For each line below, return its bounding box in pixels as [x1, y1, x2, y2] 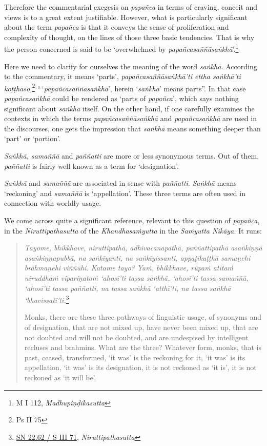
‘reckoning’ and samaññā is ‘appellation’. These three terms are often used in [4, 187, 245, 198]
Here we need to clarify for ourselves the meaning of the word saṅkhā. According [4, 61, 257, 71]
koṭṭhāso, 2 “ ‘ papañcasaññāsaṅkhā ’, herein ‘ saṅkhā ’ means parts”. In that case [4, 81, 246, 93]
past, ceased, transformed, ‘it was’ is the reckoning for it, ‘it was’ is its [24, 352, 245, 362]
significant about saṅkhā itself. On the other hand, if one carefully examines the [4, 103, 255, 113]
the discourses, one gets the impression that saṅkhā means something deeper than [4, 123, 261, 133]
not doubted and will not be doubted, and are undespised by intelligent [24, 332, 249, 342]
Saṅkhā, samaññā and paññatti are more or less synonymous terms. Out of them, [4, 150, 259, 161]
